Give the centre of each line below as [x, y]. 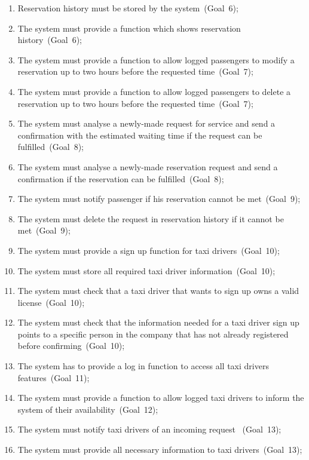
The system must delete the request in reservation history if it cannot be [151, 218]
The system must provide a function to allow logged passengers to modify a [156, 59]
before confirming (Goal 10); [71, 346]
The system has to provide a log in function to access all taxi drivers [143, 366]
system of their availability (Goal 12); [88, 409]
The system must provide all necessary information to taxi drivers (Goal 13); [160, 450]
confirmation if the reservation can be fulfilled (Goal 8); [121, 178]
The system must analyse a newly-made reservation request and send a [148, 166]
